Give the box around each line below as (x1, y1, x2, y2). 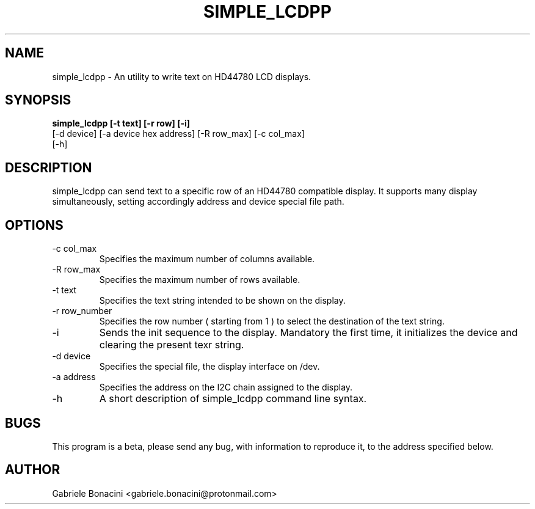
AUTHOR (5, 462, 60, 478)
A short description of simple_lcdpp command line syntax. (99, 392, 367, 405)
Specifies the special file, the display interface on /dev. (99, 361, 320, 372)
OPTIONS (5, 217, 64, 233)
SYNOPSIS (5, 92, 71, 108)
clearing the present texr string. (99, 339, 244, 351)
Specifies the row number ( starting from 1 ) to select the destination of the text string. (99, 316, 445, 327)
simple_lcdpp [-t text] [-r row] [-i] (52, 118, 191, 129)
